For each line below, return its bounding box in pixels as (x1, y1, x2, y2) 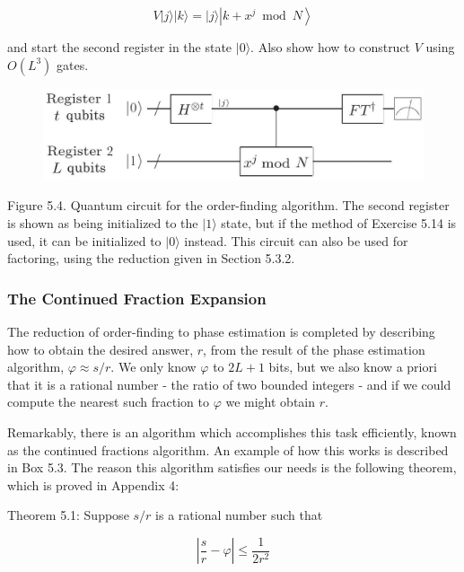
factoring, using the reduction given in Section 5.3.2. (7, 249, 295, 268)
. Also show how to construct (250, 38, 411, 56)
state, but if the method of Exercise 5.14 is (221, 214, 457, 233)
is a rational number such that (155, 506, 323, 524)
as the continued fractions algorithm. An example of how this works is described (7, 440, 449, 459)
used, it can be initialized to (7, 231, 162, 250)
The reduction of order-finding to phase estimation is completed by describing (7, 322, 435, 341)
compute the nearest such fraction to (7, 392, 209, 411)
